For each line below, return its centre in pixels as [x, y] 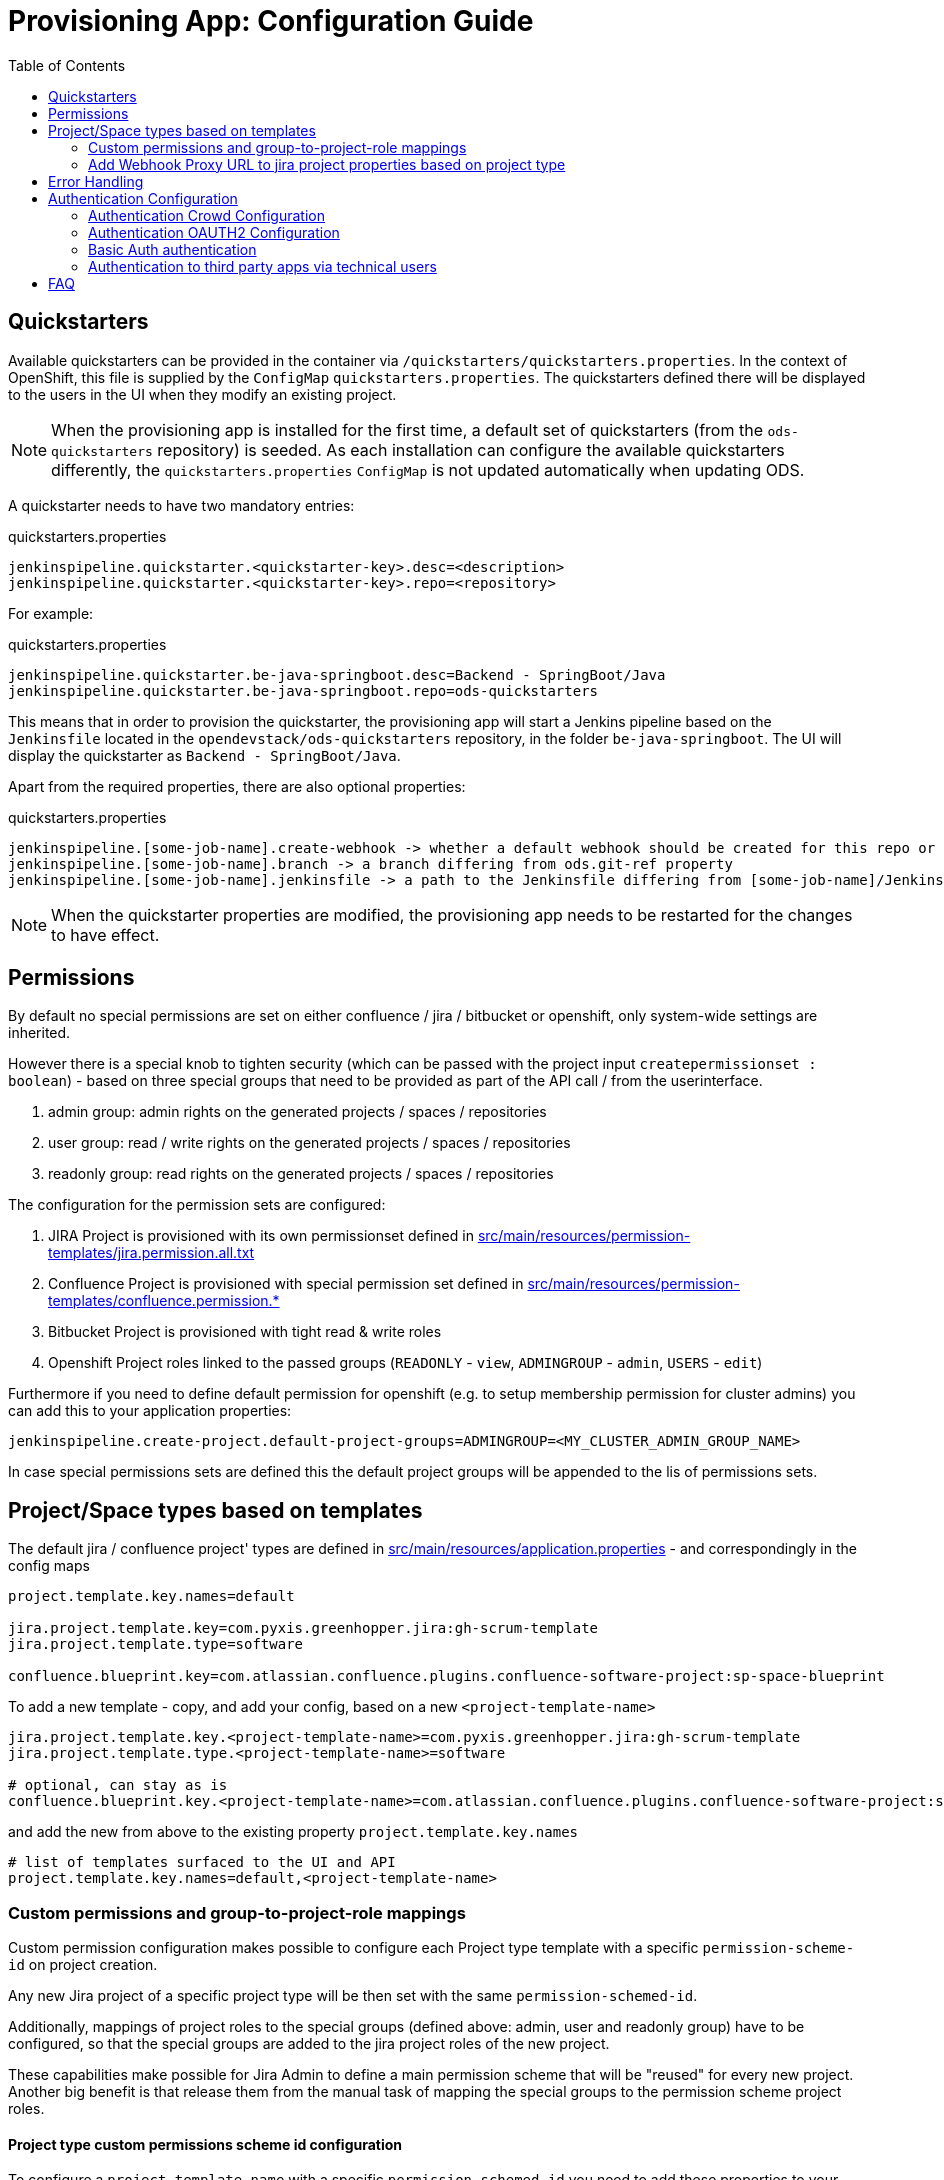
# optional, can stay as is [118, 1785]
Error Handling [96, 181]
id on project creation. [83, 1965]
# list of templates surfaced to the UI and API [202, 1862]
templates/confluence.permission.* [164, 1301]
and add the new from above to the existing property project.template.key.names [293, 1832]
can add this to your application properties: [150, 1411]
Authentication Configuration [143, 198]
